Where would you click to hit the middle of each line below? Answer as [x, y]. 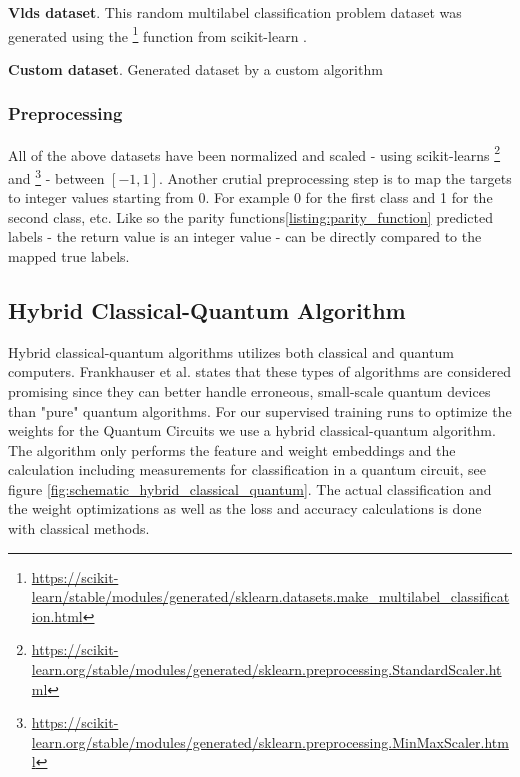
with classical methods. [79, 528]
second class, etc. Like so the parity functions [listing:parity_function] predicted [250, 216]
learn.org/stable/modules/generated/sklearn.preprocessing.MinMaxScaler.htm [270, 741]
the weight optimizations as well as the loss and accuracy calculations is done [245, 508]
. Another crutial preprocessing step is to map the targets [335, 177]
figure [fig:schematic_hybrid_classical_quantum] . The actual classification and [250, 488]
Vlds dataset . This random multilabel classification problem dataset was [235, 12]
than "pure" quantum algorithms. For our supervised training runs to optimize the [260, 410]
